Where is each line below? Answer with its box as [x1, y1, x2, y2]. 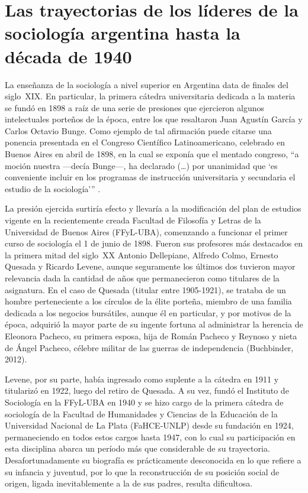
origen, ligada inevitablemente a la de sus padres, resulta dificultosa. [5, 477, 253, 489]
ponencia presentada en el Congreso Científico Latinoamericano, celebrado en [5, 136, 285, 148]
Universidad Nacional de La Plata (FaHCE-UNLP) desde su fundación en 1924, [5, 419, 294, 432]
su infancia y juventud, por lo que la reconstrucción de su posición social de [5, 465, 280, 478]
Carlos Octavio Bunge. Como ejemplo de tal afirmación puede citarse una [5, 124, 272, 137]
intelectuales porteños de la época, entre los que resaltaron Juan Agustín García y [5, 113, 303, 125]
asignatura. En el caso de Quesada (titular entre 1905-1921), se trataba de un [5, 283, 286, 296]
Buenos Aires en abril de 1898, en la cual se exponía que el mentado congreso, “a [5, 148, 299, 160]
